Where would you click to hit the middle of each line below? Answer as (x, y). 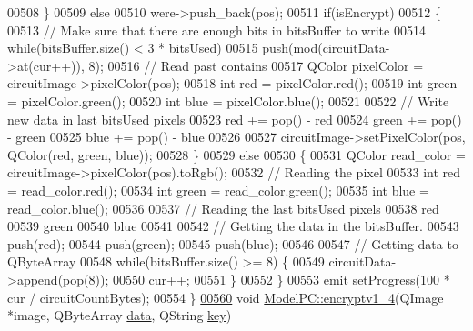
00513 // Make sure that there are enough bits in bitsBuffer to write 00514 (216, 30)
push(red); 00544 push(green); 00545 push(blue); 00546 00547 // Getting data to (233, 243)
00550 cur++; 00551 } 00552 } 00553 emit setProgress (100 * (281, 279)
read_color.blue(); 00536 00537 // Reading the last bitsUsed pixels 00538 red (223, 208)
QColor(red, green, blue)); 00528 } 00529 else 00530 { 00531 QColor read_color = (236, 154)
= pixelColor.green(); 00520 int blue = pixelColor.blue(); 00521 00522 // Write (228, 100)
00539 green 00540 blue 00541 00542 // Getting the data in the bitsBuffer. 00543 (233, 226)
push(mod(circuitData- (326, 48)
